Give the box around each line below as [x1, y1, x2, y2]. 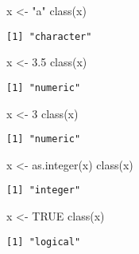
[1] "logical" [6, 236, 81, 248]
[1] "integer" [6, 185, 81, 196]
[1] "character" [6, 30, 92, 42]
